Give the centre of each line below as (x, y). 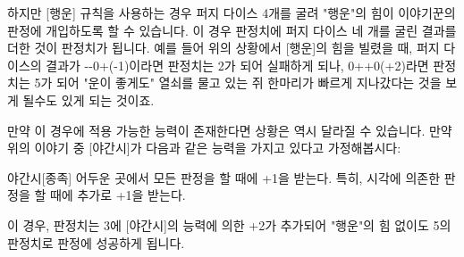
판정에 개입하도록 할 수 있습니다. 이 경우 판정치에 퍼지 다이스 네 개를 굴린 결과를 (232, 30)
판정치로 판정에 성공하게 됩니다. (96, 242)
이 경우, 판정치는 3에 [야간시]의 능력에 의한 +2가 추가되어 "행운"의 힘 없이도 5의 (229, 224)
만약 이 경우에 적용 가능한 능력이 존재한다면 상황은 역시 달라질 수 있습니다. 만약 (230, 130)
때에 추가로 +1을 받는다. (118, 195)
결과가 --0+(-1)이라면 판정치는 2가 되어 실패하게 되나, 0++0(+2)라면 (237, 65)
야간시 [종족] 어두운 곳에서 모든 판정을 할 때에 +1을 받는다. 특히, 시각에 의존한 (224, 177)
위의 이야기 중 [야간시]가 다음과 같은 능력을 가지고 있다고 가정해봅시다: (204, 148)
